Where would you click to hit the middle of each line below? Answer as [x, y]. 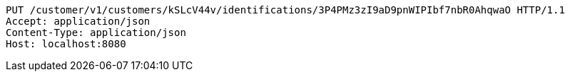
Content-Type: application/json [96, 32]
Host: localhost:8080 [66, 44]
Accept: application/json [78, 21]
